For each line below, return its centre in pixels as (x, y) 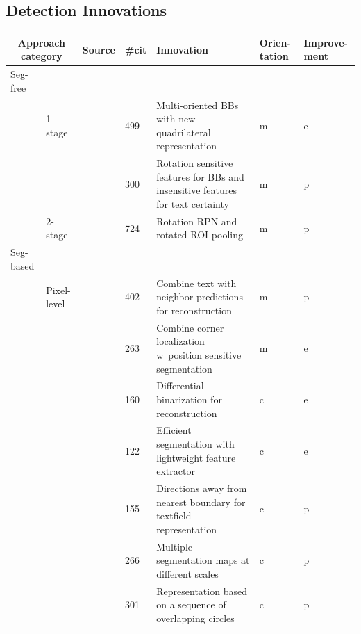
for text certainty (193, 203)
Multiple (175, 546)
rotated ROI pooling (200, 235)
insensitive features (197, 190)
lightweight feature (196, 457)
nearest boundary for (201, 502)
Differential (180, 385)
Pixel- (58, 290)
